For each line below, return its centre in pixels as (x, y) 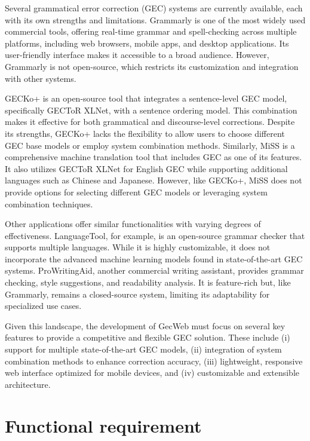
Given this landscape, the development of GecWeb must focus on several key (145, 325)
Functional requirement (103, 425)
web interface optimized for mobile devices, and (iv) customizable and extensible (152, 373)
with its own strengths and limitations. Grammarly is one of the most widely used (155, 19)
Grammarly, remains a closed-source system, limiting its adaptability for (137, 294)
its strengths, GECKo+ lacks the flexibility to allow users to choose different (145, 133)
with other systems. (41, 78)
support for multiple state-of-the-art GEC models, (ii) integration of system (143, 349)
